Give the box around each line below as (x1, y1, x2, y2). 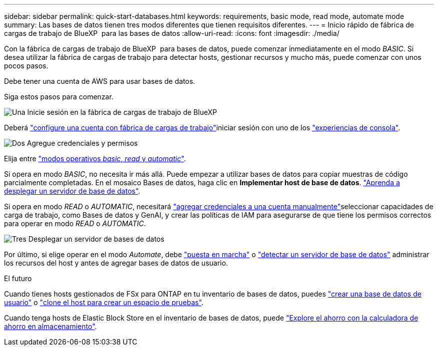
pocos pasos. (4, 61, 48, 70)
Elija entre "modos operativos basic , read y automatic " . (4, 154, 186, 163)
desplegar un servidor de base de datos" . (4, 187, 140, 195)
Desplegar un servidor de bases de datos (28, 235, 164, 243)
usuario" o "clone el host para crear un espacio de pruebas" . (4, 298, 203, 307)
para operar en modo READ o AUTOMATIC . (4, 219, 146, 228)
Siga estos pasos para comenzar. (4, 92, 113, 101)
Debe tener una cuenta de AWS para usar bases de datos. (4, 77, 195, 85)
